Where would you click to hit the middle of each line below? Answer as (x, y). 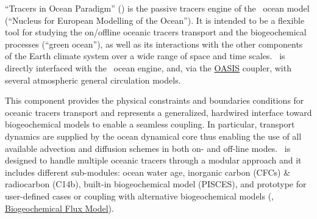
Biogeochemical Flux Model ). (59, 208)
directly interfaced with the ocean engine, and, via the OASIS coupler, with (148, 67)
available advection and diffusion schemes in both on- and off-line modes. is (148, 148)
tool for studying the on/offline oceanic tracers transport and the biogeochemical (156, 32)
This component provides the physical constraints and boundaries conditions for (155, 100)
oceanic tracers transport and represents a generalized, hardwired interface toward (158, 112)
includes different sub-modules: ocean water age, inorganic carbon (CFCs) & (148, 172)
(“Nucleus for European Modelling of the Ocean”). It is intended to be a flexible (155, 20)
